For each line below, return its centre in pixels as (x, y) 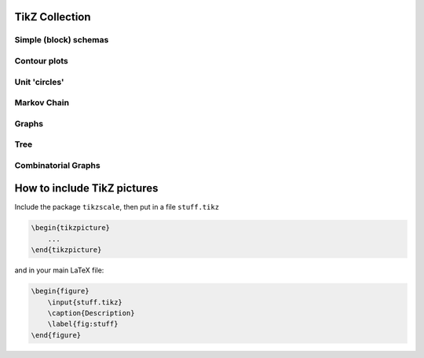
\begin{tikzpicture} (70, 228)
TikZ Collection (53, 17)
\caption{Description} (91, 313)
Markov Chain (42, 103)
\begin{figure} (60, 291)
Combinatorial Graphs (58, 165)
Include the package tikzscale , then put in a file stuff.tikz (117, 207)
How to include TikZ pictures (86, 188)
